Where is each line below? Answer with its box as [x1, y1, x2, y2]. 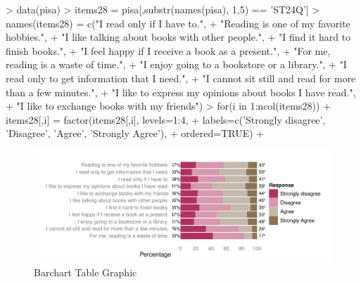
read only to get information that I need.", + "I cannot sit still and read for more [6, 70, 356, 85]
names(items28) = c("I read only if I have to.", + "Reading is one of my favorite [6, 15, 350, 30]
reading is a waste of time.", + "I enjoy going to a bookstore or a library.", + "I [6, 57, 347, 72]
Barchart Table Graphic [34, 264, 137, 279]
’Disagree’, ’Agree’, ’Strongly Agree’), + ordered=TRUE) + [6, 126, 265, 141]
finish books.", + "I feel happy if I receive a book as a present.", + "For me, [6, 43, 331, 58]
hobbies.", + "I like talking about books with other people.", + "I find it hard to [6, 30, 351, 44]
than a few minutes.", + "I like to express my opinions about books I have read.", [6, 84, 356, 99]
